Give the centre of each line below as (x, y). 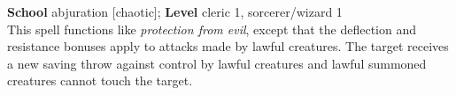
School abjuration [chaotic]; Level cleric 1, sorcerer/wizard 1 (175, 11)
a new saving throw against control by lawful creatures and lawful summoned (217, 63)
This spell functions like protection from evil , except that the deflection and (212, 29)
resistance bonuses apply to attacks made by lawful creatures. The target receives (228, 46)
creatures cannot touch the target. (100, 80)
